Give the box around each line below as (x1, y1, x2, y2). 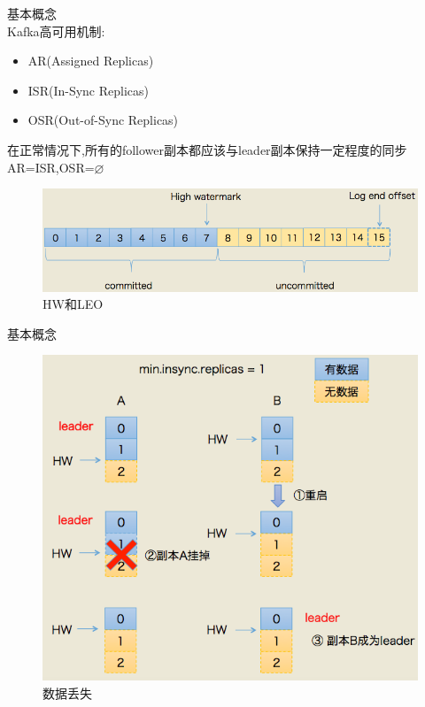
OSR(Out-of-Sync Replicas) (27, 111, 179, 129)
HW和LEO (42, 295, 104, 313)
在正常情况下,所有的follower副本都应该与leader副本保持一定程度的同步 (7, 140, 407, 158)
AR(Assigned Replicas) (27, 51, 154, 70)
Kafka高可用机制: (7, 21, 105, 40)
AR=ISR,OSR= (7, 158, 95, 176)
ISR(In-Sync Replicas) (27, 81, 149, 99)
